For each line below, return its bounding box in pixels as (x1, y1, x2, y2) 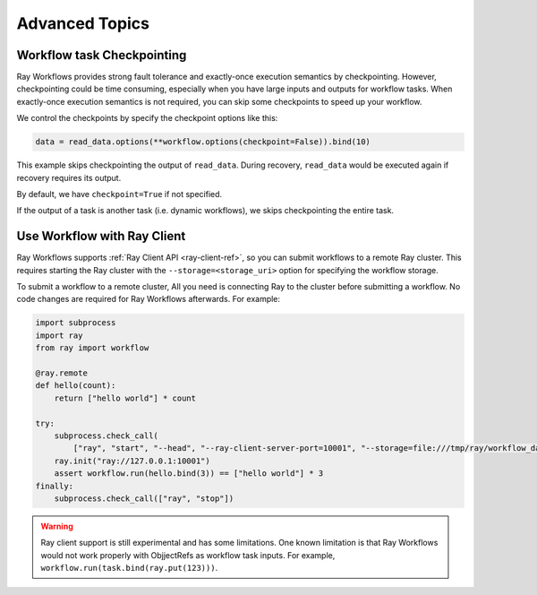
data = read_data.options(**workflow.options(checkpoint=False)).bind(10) (35, 137, 371, 147)
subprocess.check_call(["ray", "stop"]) (54, 493, 234, 504)
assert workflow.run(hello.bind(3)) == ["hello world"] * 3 (54, 469, 324, 479)
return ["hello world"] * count (54, 392, 197, 403)
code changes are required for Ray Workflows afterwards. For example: (16, 294, 281, 305)
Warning (40, 521, 73, 531)
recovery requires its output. (16, 172, 122, 183)
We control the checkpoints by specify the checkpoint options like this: (16, 113, 278, 124)
